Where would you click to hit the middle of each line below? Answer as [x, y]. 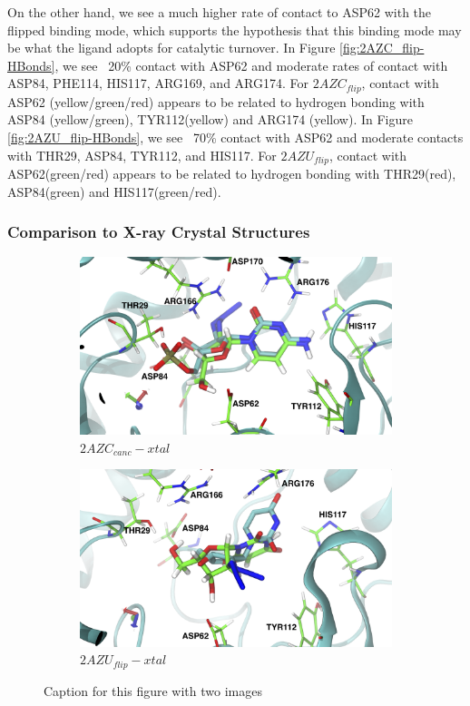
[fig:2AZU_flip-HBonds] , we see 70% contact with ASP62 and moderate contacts [235, 137]
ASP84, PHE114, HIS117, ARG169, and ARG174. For [158, 83]
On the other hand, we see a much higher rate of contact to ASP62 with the [220, 12]
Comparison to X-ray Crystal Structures [159, 232]
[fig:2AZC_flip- [382, 48]
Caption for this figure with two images [153, 690]
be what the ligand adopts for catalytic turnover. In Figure [171, 48]
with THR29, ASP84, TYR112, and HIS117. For [142, 155]
